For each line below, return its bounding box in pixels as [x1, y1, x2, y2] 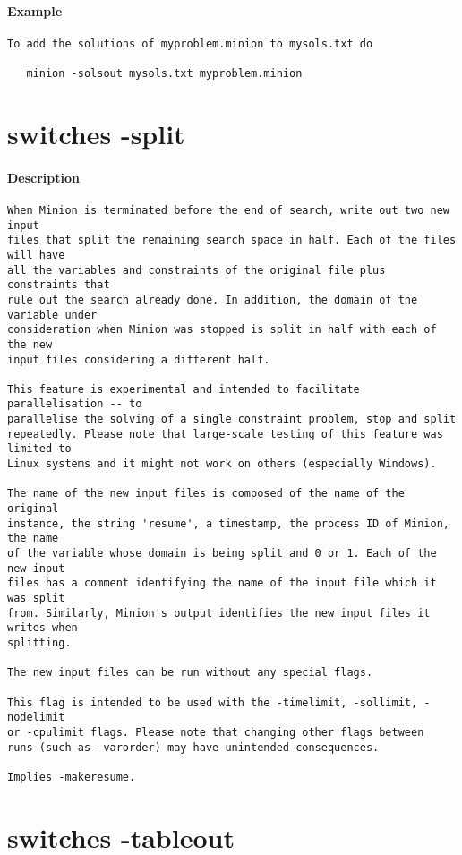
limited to [7, 442, 72, 456]
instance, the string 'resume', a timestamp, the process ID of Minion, [7, 517, 449, 530]
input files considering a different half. [7, 353, 270, 366]
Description [7, 167, 81, 186]
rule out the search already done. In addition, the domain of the [7, 293, 418, 306]
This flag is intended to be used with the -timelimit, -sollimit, [7, 696, 418, 709]
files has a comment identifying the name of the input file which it [7, 577, 437, 590]
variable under [7, 308, 98, 321]
